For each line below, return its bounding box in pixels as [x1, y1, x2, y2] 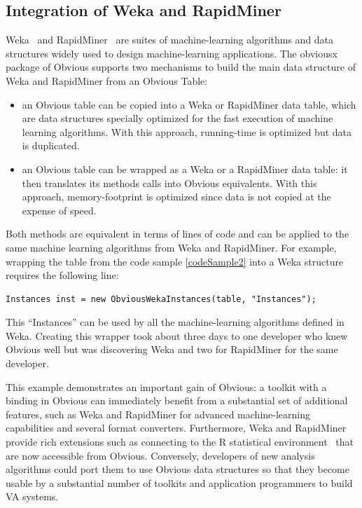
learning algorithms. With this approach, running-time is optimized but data [22, 124, 352, 139]
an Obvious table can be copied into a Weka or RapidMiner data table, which [22, 97, 356, 111]
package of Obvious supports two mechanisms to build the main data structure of [6, 60, 356, 74]
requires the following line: [6, 268, 119, 282]
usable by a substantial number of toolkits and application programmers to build [6, 475, 353, 490]
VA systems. [6, 489, 59, 504]
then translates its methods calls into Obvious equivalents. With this [22, 175, 317, 190]
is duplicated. [22, 138, 80, 153]
